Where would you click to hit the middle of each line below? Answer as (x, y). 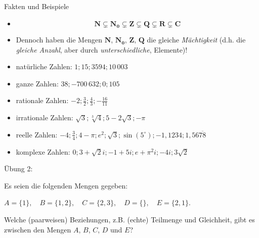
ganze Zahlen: (37, 83)
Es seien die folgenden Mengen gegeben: (66, 185)
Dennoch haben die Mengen (59, 40)
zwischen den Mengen (38, 229)
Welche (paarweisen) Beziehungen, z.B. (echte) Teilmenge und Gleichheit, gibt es (129, 220)
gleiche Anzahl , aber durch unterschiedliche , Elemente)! (102, 49)
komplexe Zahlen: (43, 151)
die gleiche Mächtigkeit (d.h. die (196, 40)
